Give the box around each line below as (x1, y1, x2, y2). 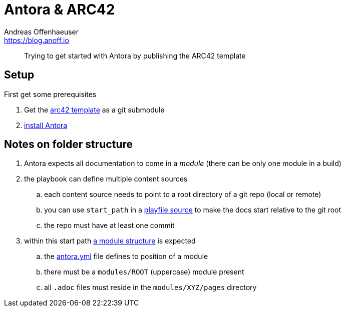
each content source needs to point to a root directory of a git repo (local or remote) (44, 190, 321, 199)
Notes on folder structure (4, 138, 133, 151)
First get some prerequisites (4, 89, 97, 98)
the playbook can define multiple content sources (24, 174, 188, 183)
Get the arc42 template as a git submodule (24, 105, 165, 114)
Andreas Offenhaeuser (4, 27, 79, 36)
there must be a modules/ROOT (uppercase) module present (44, 267, 244, 276)
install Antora (24, 120, 68, 129)
